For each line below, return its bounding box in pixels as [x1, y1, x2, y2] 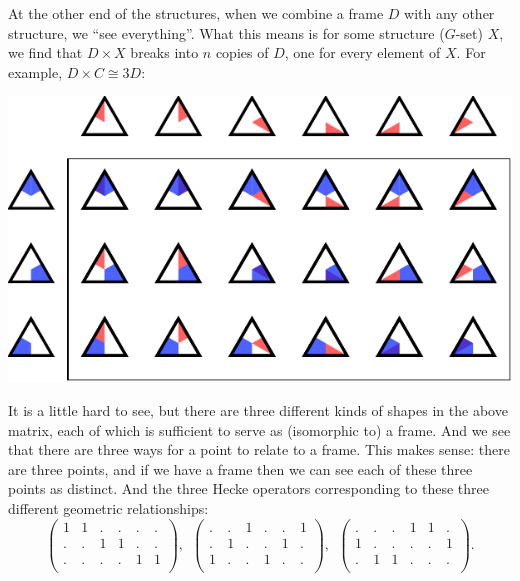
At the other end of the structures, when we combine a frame [8, 3, 384, 23]
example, [8, 61, 63, 82]
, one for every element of [284, 42, 441, 63]
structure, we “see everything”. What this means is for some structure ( [8, 22, 445, 43]
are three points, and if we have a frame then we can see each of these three [8, 458, 473, 479]
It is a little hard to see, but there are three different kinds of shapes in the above [8, 400, 508, 421]
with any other [404, 3, 495, 23]
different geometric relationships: [8, 498, 209, 519]
